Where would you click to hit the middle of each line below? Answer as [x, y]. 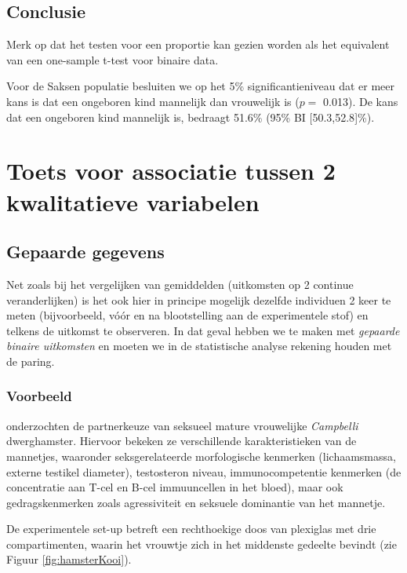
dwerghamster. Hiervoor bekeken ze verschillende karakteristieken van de [182, 441]
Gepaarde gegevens [85, 252]
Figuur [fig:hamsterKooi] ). [69, 559]
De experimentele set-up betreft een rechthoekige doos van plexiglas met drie [191, 529]
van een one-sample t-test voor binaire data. [113, 59]
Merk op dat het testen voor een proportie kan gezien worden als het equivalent [198, 44]
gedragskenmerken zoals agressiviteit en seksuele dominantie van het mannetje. [196, 502]
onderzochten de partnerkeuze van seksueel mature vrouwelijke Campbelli [182, 425]
